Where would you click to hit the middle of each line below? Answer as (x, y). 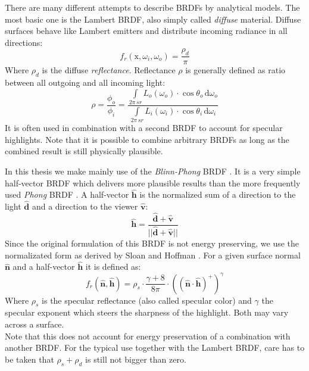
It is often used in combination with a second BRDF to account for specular (144, 128)
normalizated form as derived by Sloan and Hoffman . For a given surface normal (153, 255)
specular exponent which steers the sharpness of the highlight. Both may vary (147, 312)
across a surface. (35, 324)
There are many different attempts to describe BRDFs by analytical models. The (152, 7)
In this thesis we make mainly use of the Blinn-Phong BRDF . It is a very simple (153, 171)
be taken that (29, 359)
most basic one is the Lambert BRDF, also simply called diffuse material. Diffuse (153, 19)
